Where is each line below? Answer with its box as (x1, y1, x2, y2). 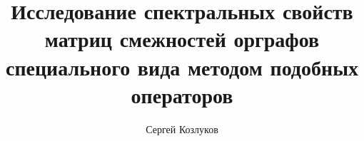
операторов (131, 80, 233, 109)
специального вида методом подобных (5, 52, 359, 81)
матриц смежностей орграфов (44, 24, 320, 53)
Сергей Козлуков (146, 121, 218, 136)
